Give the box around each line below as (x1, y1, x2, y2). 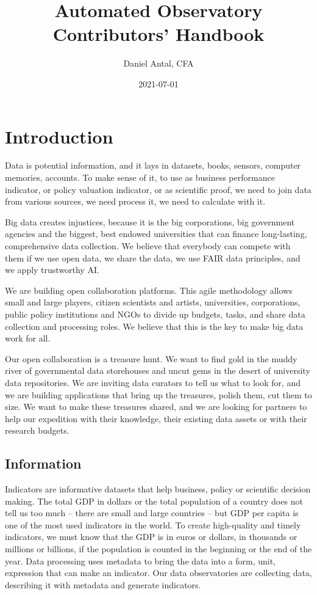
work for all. (5, 332, 51, 345)
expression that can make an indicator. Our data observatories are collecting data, (5, 566, 312, 579)
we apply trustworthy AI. (5, 263, 99, 276)
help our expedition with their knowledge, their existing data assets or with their (5, 412, 307, 425)
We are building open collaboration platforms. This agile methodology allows (5, 283, 293, 296)
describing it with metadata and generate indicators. (5, 578, 201, 591)
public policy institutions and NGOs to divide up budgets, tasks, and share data (5, 307, 305, 320)
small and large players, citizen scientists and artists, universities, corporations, (5, 296, 301, 308)
